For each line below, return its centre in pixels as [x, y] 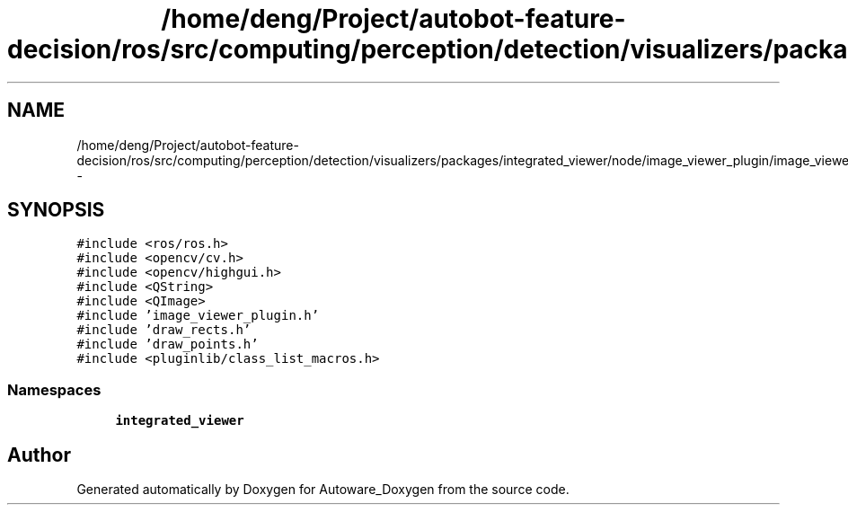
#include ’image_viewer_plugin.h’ [198, 316]
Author [39, 455]
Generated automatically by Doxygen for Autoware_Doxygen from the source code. [323, 490]
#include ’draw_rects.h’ [164, 330]
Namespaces [54, 389]
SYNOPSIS [56, 210]
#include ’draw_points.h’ [168, 344]
